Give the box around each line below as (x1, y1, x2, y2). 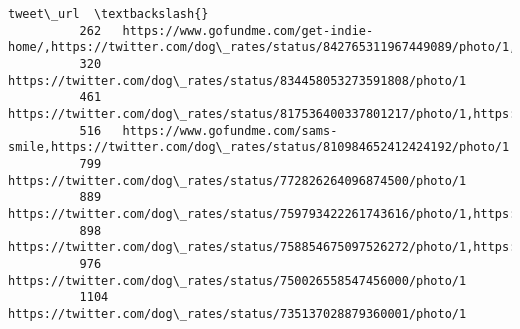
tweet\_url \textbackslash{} (8, 7, 209, 21)
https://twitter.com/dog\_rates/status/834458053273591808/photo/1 (8, 73, 467, 88)
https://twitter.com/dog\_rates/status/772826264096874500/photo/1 (8, 173, 467, 188)
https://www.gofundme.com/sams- (122, 123, 338, 138)
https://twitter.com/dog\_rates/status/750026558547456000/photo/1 (8, 273, 467, 288)
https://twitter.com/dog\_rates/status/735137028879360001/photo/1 (8, 306, 467, 321)
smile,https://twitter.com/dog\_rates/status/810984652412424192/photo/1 (8, 140, 510, 155)
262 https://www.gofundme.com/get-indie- (79, 23, 374, 38)
